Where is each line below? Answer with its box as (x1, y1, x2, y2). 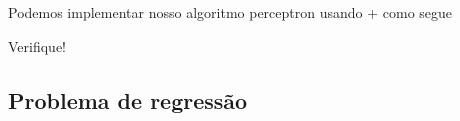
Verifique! (8, 35, 67, 56)
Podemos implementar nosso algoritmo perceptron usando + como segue (8, 2, 453, 22)
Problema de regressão (8, 84, 248, 115)
